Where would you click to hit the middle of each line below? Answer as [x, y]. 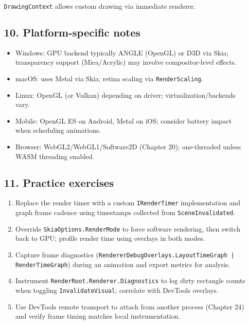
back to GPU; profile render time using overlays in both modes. [110, 238]
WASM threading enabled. [55, 156]
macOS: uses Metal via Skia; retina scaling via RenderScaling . [109, 79]
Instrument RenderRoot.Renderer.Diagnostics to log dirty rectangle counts [130, 280]
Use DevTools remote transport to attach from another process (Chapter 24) [130, 306]
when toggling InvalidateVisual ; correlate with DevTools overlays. [117, 290]
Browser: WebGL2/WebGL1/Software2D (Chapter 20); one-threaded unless [128, 147]
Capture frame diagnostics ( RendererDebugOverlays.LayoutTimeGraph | [125, 255]
